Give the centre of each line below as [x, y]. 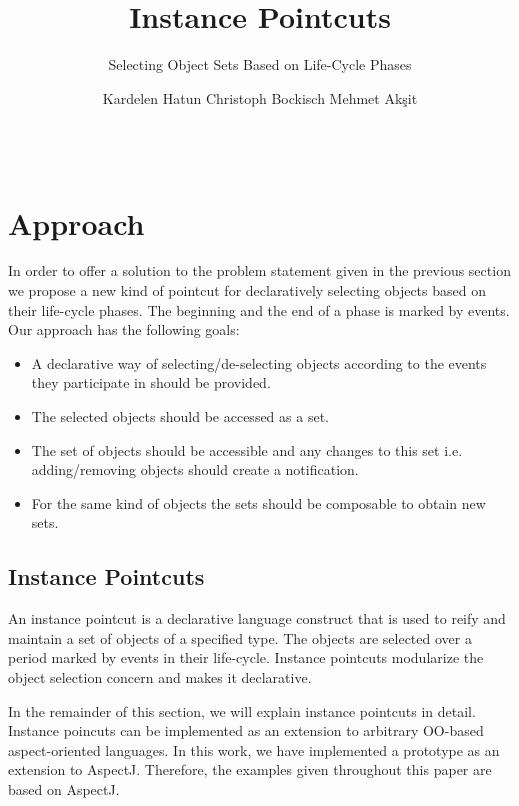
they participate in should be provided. [151, 382]
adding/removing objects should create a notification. [195, 469]
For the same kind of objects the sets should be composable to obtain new [258, 502]
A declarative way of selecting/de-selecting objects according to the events [259, 362]
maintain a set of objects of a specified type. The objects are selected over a [240, 637]
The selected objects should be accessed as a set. [180, 416]
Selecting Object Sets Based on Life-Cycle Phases [260, 64]
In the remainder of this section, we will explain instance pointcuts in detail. [242, 710]
